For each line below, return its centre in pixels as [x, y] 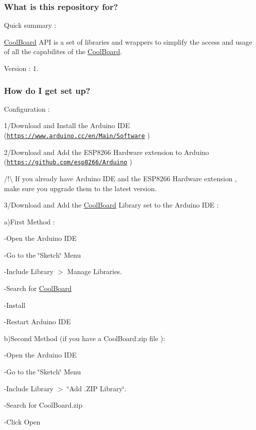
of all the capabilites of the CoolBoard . [63, 51]
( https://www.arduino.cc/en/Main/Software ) [77, 135]
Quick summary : [30, 25]
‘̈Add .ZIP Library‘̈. [97, 388]
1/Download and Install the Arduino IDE [67, 125]
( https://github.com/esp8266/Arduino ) [68, 162]
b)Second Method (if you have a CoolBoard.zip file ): [85, 338]
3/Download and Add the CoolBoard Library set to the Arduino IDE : [111, 205]
